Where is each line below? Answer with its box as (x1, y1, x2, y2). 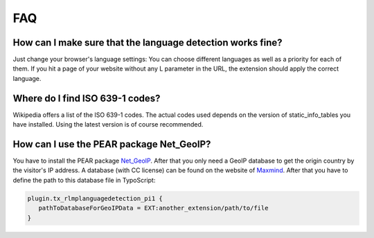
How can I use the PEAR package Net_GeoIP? (12, 138, 211, 150)
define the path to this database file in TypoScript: (12, 176, 156, 184)
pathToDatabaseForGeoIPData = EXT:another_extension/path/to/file (38, 204, 269, 212)
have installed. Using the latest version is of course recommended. (12, 120, 204, 129)
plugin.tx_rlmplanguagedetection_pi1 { (27, 194, 163, 202)
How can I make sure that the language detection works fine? (12, 37, 283, 48)
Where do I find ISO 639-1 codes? (12, 92, 161, 104)
